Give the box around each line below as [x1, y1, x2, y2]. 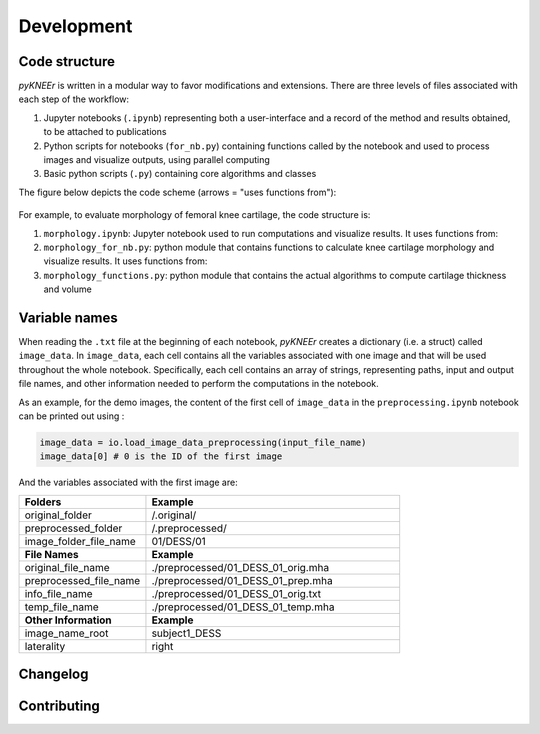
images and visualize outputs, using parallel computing [43, 154, 270, 166]
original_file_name [24, 560, 110, 574]
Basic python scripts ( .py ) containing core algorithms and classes [43, 168, 317, 180]
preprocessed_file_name [24, 573, 141, 587]
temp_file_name [24, 600, 99, 614]
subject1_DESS [151, 626, 222, 640]
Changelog [18, 666, 89, 683]
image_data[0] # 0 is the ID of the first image [39, 451, 283, 462]
